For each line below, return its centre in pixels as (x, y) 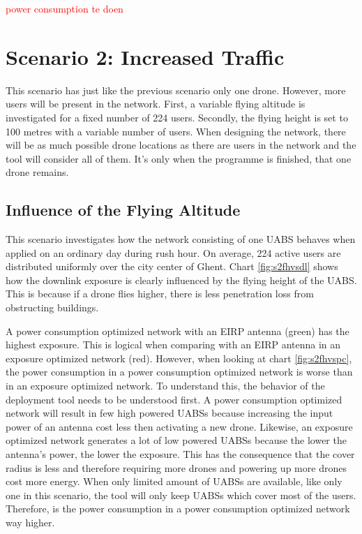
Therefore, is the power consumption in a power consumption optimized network (178, 509)
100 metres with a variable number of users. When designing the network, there (176, 131)
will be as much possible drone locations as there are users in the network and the (181, 145)
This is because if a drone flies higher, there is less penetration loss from (160, 294)
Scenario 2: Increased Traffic (145, 56)
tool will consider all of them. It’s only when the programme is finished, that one (179, 158)
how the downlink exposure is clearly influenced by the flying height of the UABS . (181, 280)
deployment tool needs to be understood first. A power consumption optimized (174, 399)
